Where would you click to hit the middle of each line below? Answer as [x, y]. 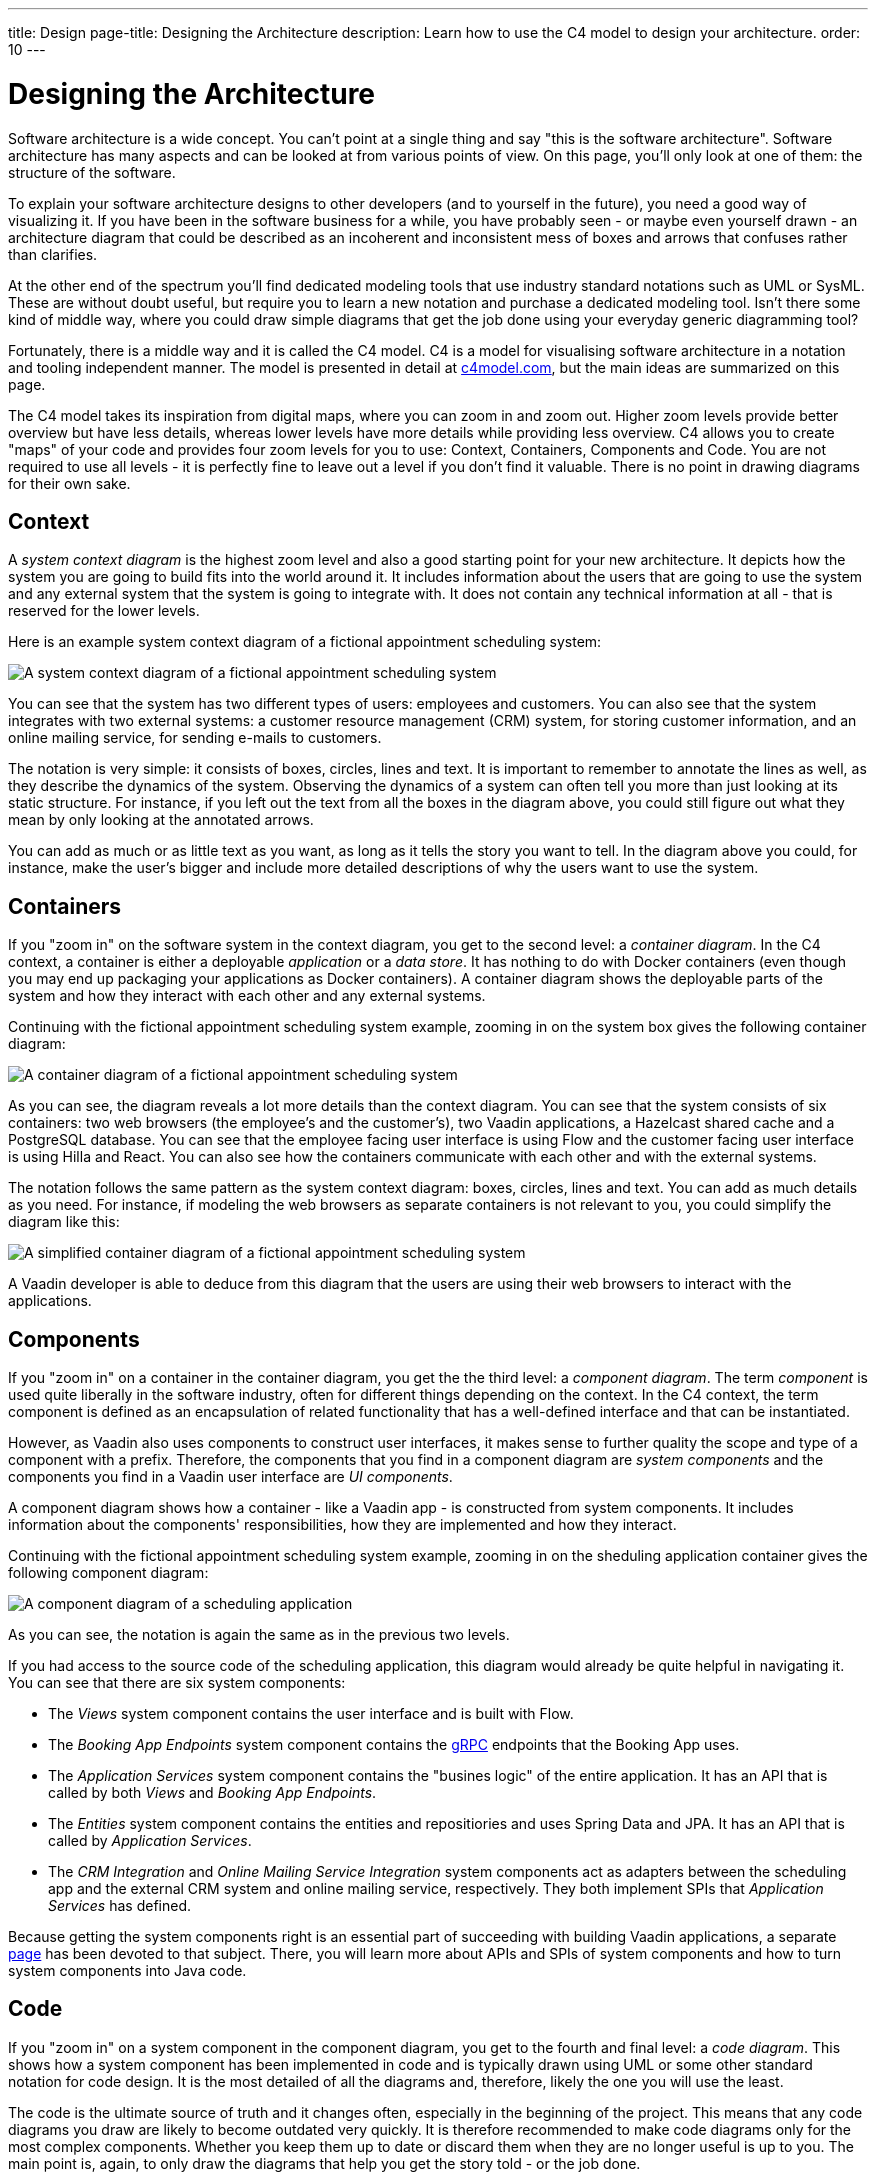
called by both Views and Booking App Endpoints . [212, 1793]
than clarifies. [53, 254]
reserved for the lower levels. [104, 611]
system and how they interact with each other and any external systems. [247, 996]
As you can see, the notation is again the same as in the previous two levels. [259, 1635]
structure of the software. [92, 172]
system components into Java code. [127, 1971]
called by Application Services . [150, 1841]
